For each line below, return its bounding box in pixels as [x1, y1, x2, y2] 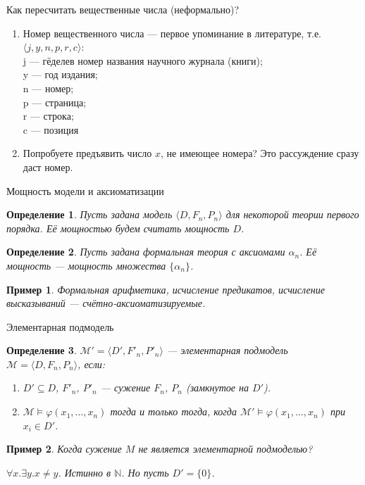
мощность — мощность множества [6, 258, 166, 272]
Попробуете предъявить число [23, 146, 152, 160]
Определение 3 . [6, 343, 77, 358]
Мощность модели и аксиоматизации [6, 183, 164, 198]
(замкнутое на [185, 380, 249, 395]
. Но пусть [121, 465, 169, 479]
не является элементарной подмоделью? [138, 441, 313, 456]
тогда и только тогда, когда [110, 404, 237, 419]
